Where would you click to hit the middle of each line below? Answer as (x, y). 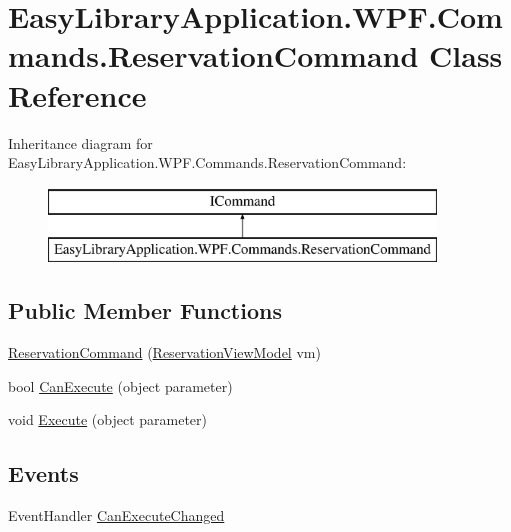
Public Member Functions (145, 310)
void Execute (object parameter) (108, 419)
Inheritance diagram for (80, 142)
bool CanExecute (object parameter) (120, 385)
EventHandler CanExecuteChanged (116, 515)
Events (43, 473)
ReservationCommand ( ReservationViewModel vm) (164, 352)
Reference (77, 94)
